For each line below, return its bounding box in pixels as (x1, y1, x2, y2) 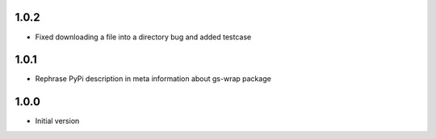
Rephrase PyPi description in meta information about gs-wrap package (35, 74, 272, 84)
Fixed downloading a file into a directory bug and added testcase (35, 32, 252, 42)
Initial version (35, 117, 80, 126)
